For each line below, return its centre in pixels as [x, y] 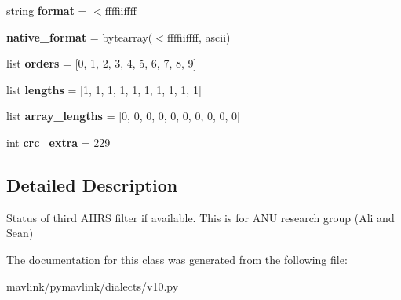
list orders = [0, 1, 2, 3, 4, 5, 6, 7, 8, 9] [102, 63]
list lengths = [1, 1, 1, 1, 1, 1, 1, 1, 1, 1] [104, 89]
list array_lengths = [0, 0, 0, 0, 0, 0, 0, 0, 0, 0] [123, 116]
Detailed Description [92, 184]
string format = [47, 10]
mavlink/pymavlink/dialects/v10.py [93, 285]
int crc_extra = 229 [58, 142]
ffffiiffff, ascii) [199, 37]
